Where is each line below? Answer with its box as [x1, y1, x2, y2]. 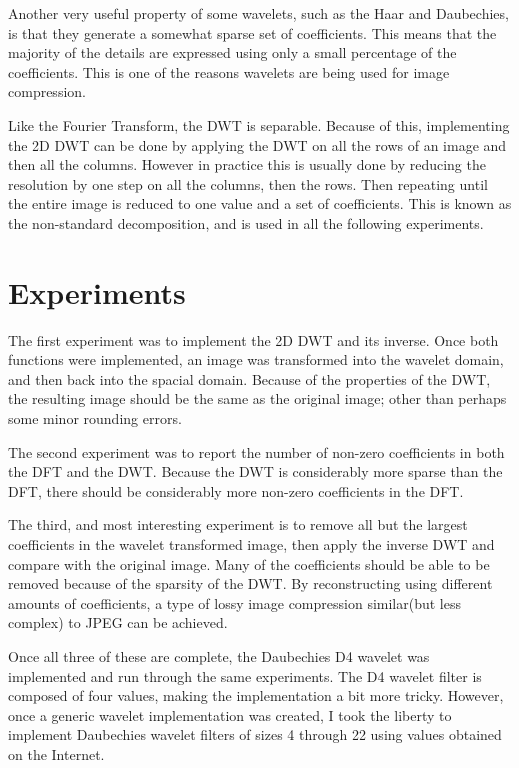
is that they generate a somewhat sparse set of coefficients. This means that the [8, 22, 497, 43]
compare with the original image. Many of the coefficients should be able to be [8, 553, 490, 574]
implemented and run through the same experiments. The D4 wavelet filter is [8, 665, 482, 686]
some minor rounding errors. [8, 408, 182, 429]
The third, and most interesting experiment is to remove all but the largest [8, 514, 468, 535]
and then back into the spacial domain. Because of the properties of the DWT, [8, 368, 491, 389]
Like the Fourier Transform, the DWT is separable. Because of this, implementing [8, 114, 510, 135]
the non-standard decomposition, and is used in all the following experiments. [8, 212, 484, 233]
